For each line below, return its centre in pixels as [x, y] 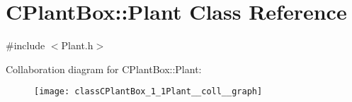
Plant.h [77, 45]
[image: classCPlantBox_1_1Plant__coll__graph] [148, 92]
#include [25, 45]
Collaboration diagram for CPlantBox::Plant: [104, 69]
